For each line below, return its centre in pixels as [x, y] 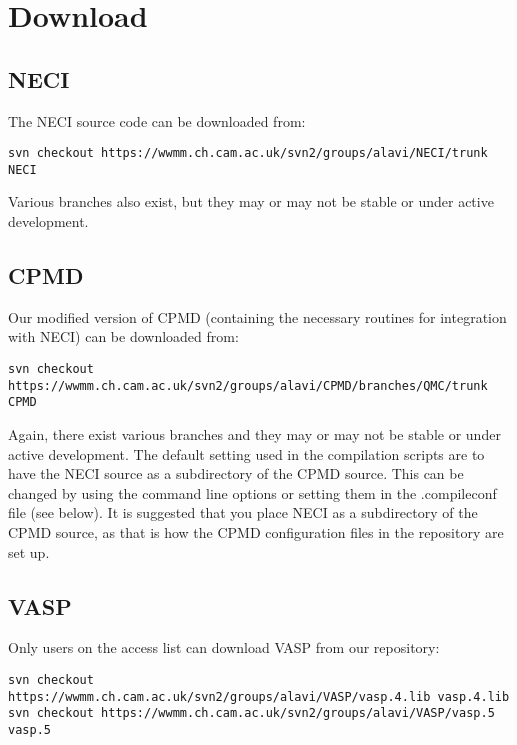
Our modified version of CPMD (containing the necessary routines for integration [257, 316]
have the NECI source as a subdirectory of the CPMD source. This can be [236, 473]
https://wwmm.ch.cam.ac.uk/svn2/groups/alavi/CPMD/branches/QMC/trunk [248, 385]
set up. [29, 551]
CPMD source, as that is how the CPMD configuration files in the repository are [256, 532]
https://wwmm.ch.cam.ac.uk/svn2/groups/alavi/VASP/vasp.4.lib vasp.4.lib [259, 696]
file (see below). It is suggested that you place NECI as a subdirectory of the [243, 512]
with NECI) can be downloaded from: [123, 336]
